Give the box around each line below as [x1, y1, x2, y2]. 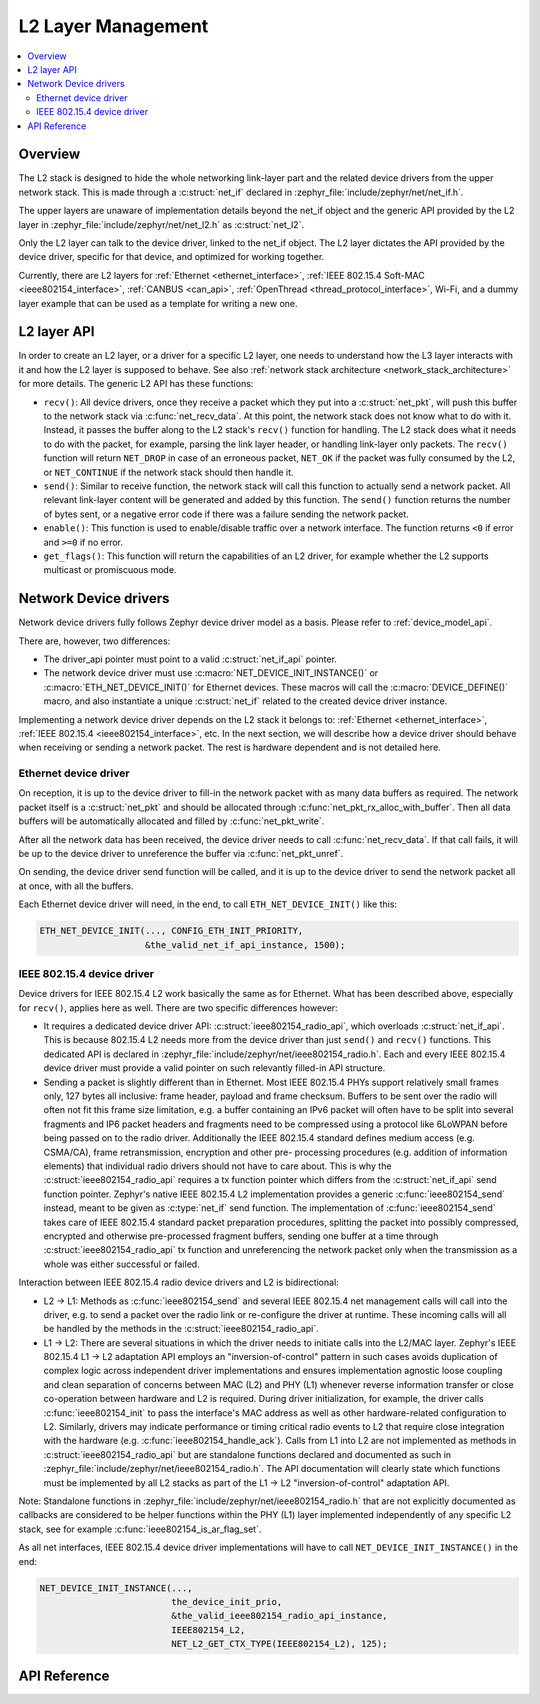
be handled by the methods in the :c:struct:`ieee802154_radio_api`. [43, 1323, 319, 1335]
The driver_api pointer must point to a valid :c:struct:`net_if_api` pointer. [43, 653, 337, 665]
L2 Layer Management [18, 15, 209, 37]
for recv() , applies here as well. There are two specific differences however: [18, 1001, 339, 1014]
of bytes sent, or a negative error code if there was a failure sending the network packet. [43, 508, 409, 520]
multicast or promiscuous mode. [43, 564, 177, 576]
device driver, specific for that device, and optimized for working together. [18, 251, 325, 263]
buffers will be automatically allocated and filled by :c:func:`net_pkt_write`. [18, 815, 325, 827]
